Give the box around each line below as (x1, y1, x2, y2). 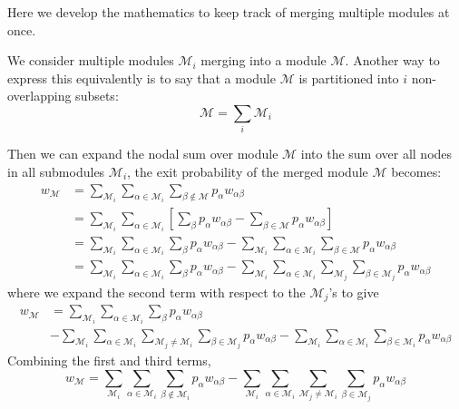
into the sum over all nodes (300, 144, 453, 163)
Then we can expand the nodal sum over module (7, 144, 278, 163)
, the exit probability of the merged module (127, 161, 368, 180)
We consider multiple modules (7, 51, 174, 70)
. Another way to (345, 51, 440, 70)
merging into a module (200, 51, 327, 70)
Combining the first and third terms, (7, 351, 211, 370)
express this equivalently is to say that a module (7, 68, 276, 87)
